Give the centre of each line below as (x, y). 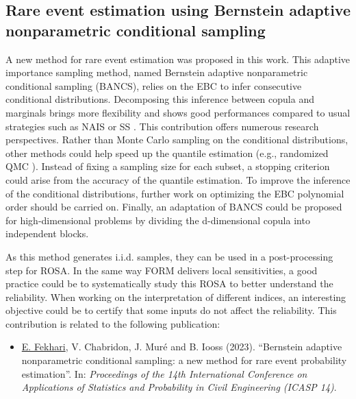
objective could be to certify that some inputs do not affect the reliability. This (171, 310)
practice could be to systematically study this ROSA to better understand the (169, 283)
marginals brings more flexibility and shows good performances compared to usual (178, 112)
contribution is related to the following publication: (113, 323)
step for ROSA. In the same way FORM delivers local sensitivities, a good (162, 270)
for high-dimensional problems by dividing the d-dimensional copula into (158, 220)
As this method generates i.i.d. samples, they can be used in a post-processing (169, 256)
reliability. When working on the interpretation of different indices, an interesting (176, 297)
